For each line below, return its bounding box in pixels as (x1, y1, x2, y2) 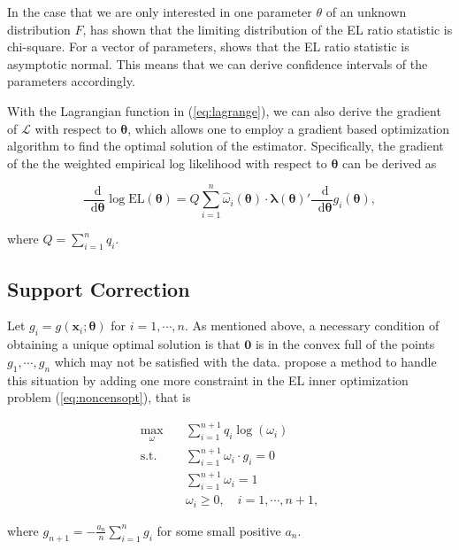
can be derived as (342, 153, 437, 172)
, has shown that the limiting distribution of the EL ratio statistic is (82, 19, 453, 38)
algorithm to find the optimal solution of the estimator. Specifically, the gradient (7, 136, 444, 155)
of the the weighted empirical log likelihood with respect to (7, 153, 327, 172)
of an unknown (325, 3, 407, 20)
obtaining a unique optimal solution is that (7, 335, 241, 353)
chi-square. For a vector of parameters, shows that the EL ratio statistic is (7, 37, 409, 56)
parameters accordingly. (7, 72, 135, 90)
